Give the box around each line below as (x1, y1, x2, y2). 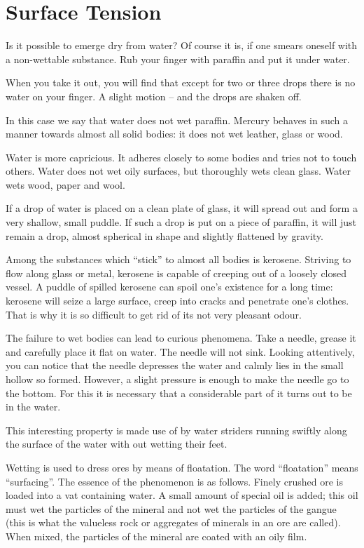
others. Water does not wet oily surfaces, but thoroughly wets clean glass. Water (6, 163, 351, 178)
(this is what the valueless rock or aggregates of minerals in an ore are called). (6, 515, 341, 530)
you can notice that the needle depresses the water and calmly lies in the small (6, 358, 344, 373)
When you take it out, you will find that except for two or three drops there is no (6, 75, 356, 90)
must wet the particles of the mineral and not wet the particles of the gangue (6, 501, 337, 516)
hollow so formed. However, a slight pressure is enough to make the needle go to (6, 372, 349, 386)
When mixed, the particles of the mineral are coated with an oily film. (6, 528, 307, 543)
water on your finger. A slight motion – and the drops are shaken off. (6, 88, 302, 103)
